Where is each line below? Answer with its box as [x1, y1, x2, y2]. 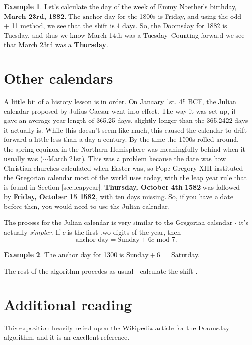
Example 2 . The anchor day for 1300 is [4, 249, 124, 259]
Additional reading [4, 294, 132, 314]
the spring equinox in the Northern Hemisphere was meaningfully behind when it [4, 144, 246, 154]
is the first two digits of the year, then [67, 226, 181, 237]
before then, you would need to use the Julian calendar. [4, 201, 169, 211]
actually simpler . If [4, 226, 60, 237]
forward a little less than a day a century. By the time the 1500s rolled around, [4, 134, 239, 144]
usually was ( [4, 153, 43, 163]
